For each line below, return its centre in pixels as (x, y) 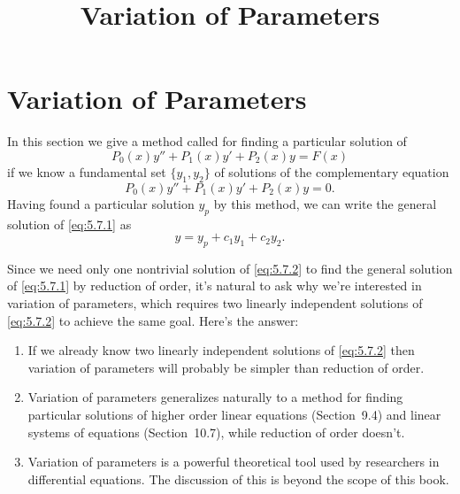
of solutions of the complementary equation (332, 171)
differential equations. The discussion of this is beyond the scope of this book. (238, 479)
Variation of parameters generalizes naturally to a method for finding (215, 397)
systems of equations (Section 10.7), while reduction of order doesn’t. (216, 432)
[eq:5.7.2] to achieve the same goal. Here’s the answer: (153, 320)
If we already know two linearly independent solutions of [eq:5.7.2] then (221, 350)
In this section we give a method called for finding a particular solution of (207, 141)
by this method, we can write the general (325, 203)
